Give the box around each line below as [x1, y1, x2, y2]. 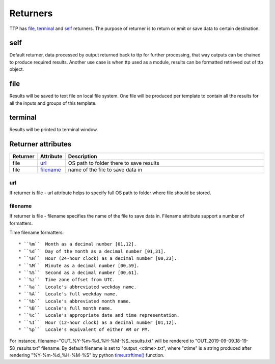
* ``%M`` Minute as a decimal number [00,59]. [18, 262, 140, 268]
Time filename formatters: [9, 229, 64, 236]
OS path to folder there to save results [68, 160, 160, 167]
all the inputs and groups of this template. [9, 100, 97, 106]
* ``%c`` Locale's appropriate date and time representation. [18, 313, 180, 318]
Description [68, 153, 97, 160]
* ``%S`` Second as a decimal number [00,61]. [18, 269, 140, 276]
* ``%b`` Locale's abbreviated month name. [18, 298, 132, 304]
